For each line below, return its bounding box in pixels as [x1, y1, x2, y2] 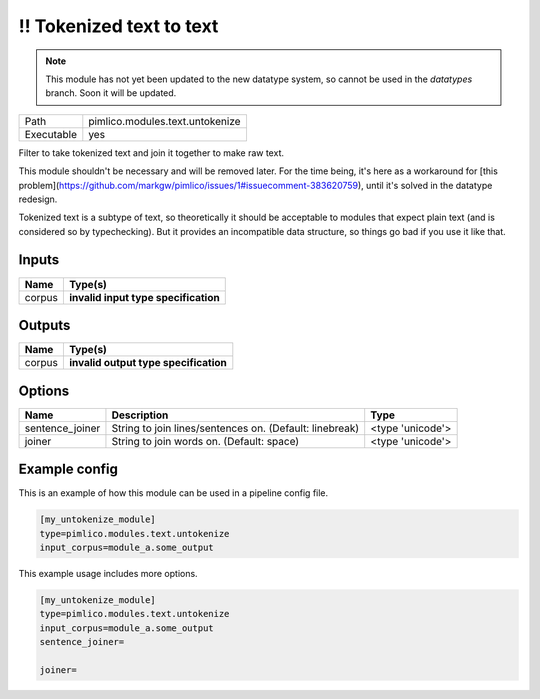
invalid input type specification [68, 290, 220, 304]
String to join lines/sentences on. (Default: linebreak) [111, 421, 360, 435]
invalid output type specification [68, 356, 227, 370]
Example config [18, 461, 119, 478]
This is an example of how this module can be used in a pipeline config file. [18, 487, 329, 499]
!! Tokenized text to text [18, 15, 219, 37]
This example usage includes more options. [18, 567, 199, 579]
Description [111, 408, 169, 422]
